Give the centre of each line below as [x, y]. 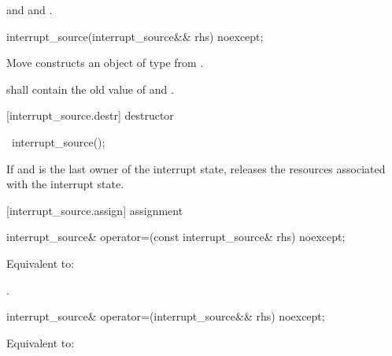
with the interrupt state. [65, 184]
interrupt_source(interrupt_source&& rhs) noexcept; [135, 36]
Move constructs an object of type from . [105, 63]
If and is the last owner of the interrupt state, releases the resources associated [196, 168]
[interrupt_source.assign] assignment [95, 210]
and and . [30, 9]
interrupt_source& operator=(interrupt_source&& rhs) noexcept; [166, 316]
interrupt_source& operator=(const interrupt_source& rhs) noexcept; [176, 237]
